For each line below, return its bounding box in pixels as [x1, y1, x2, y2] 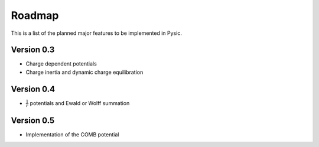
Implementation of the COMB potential [25, 130, 119, 138]
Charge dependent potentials [25, 60, 97, 67]
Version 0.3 [11, 45, 55, 55]
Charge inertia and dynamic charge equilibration [25, 68, 144, 76]
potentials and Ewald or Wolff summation [30, 99, 130, 106]
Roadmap [11, 9, 59, 22]
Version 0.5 [11, 115, 55, 125]
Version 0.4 [11, 84, 56, 94]
